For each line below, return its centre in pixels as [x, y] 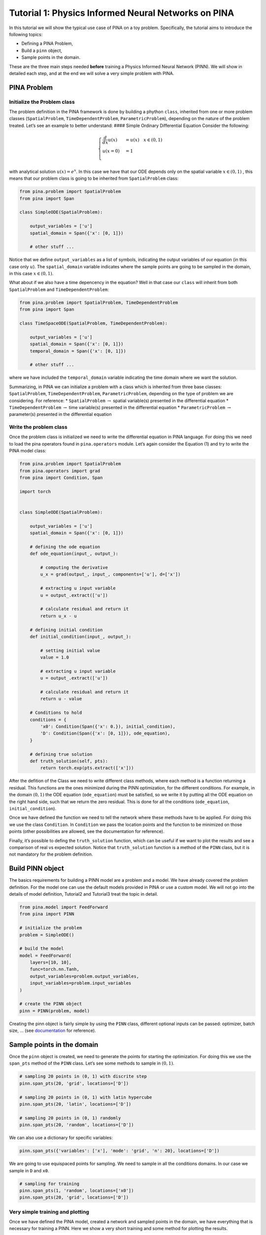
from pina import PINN [47, 914]
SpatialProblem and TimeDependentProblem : [59, 289]
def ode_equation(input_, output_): [74, 554]
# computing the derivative [74, 568]
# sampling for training [50, 1184]
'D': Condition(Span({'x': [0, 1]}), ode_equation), [105, 733]
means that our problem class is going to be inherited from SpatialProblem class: [94, 178]
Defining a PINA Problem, [47, 43]
